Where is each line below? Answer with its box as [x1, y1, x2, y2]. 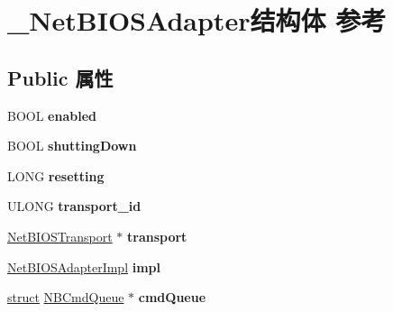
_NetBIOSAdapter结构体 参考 [7, 2, 387, 39]
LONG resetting [7, 166, 105, 185]
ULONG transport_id [7, 197, 142, 216]
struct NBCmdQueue [7, 288, 124, 307]
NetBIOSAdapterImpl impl [7, 257, 160, 276]
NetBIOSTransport [7, 226, 113, 245]
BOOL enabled [7, 106, 96, 124]
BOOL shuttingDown [7, 136, 137, 155]
